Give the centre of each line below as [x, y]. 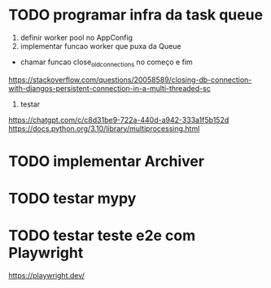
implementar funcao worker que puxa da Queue [101, 46]
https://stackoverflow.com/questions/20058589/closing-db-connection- [130, 80]
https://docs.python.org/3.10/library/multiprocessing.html [104, 129]
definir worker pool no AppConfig [76, 37]
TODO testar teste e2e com [102, 236]
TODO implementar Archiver [107, 161]
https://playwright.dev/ [47, 276]
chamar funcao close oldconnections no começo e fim [106, 63]
